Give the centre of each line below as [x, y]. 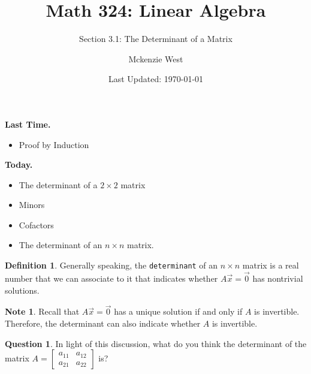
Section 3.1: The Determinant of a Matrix [156, 39]
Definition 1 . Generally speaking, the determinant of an [111, 265]
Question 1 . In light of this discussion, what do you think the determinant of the [156, 343]
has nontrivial [278, 278]
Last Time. [28, 124]
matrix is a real [271, 265]
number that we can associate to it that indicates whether [111, 278]
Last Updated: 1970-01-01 [156, 79]
